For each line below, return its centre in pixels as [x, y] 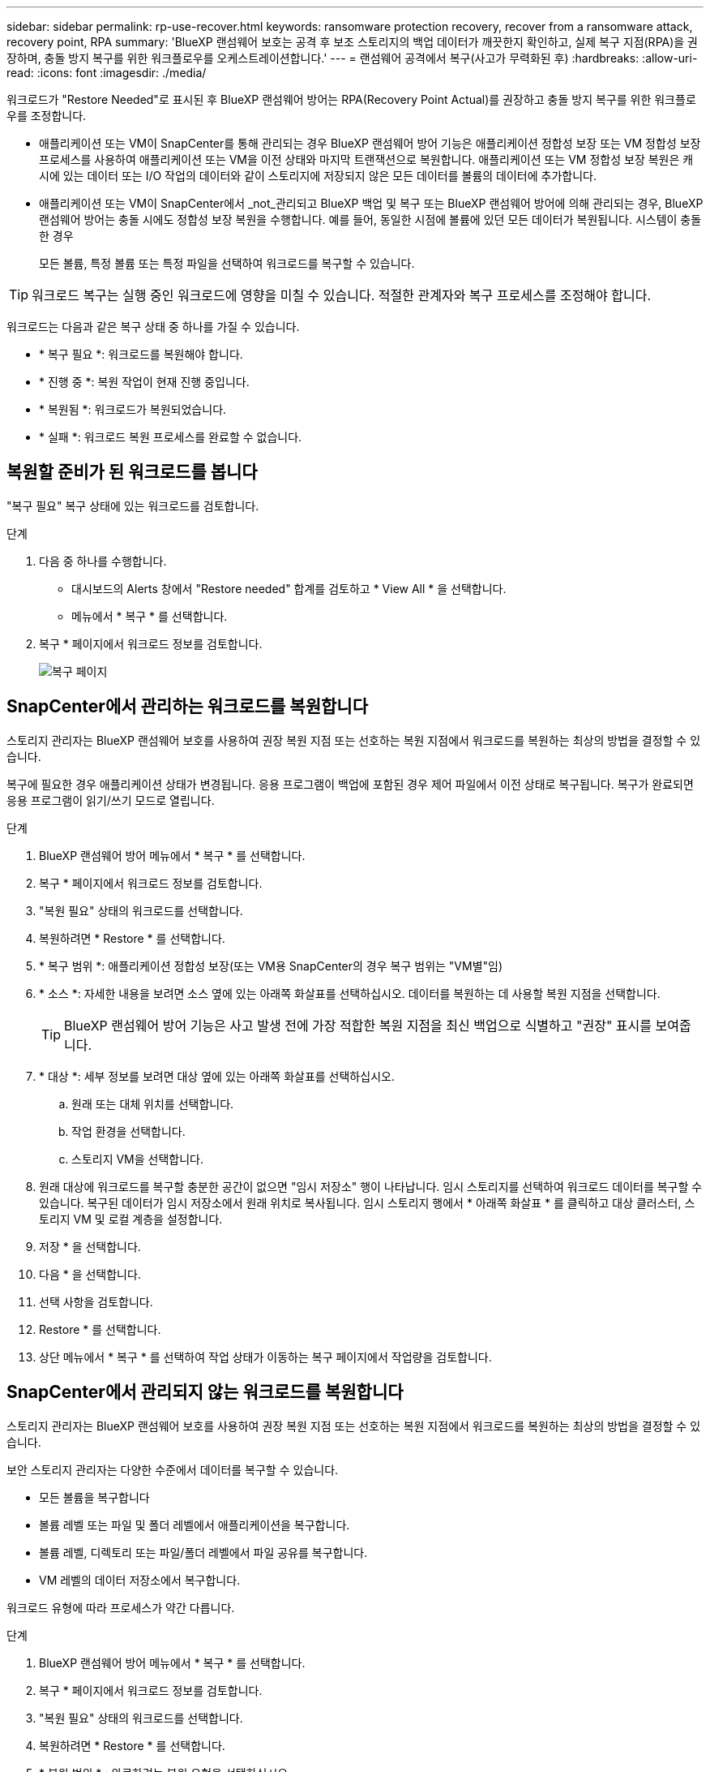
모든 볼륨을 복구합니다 [94, 1497]
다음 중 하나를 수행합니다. [103, 561]
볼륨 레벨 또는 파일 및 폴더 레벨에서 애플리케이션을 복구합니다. [195, 1525]
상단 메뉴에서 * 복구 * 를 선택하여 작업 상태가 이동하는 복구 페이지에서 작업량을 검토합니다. [265, 1357]
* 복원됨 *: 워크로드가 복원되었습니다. [133, 409]
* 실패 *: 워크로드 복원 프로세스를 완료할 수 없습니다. [171, 437]
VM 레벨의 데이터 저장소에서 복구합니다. [140, 1580]
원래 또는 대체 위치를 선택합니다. [153, 1103]
